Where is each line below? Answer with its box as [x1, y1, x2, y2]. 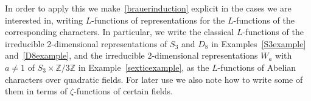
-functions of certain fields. [74, 85, 173, 97]
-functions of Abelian [217, 60, 296, 73]
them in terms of [5, 85, 68, 97]
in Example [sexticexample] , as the [78, 60, 209, 73]
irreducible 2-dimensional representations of [5, 37, 167, 50]
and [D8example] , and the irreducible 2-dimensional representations [5, 49, 258, 62]
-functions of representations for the [91, 13, 225, 26]
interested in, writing [5, 13, 83, 26]
